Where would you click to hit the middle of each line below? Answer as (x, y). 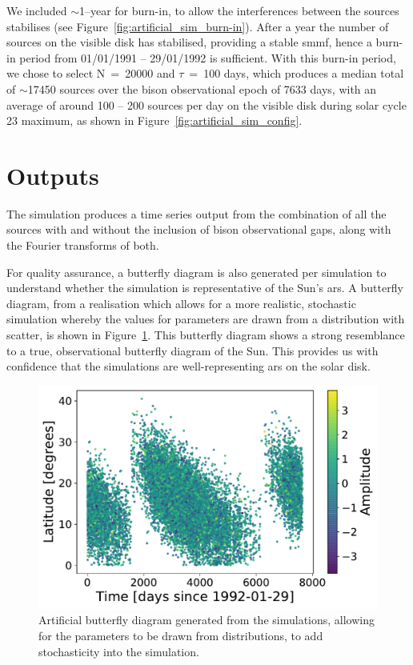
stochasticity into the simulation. (119, 651)
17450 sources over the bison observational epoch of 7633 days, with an (202, 88)
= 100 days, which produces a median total (297, 73)
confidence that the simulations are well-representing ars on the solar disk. (188, 366)
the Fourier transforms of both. (83, 245)
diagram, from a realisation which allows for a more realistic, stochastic (181, 303)
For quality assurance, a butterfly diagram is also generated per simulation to (196, 272)
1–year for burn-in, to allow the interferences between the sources (239, 10)
